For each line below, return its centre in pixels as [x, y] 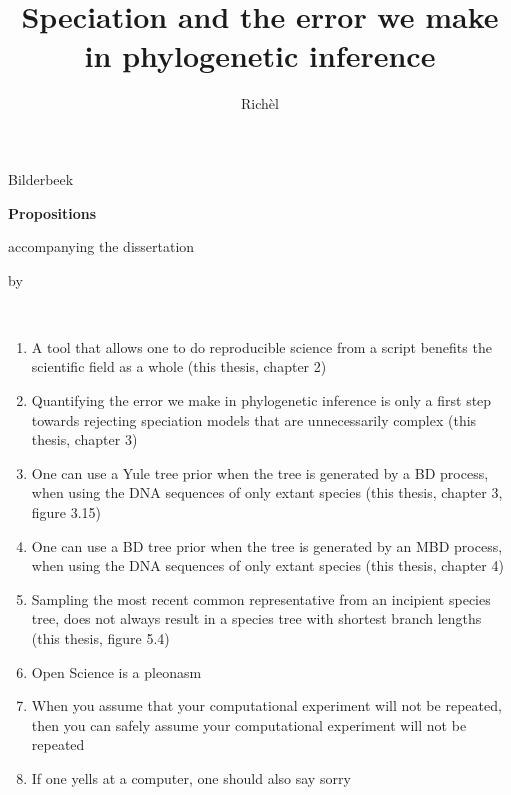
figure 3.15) [66, 512]
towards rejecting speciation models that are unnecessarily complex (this [254, 419]
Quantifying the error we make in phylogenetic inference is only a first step [261, 400]
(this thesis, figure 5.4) [100, 638]
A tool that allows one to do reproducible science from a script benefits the [261, 346]
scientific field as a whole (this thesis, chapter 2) [179, 366]
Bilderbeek [41, 178]
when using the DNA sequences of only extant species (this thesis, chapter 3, [267, 492]
